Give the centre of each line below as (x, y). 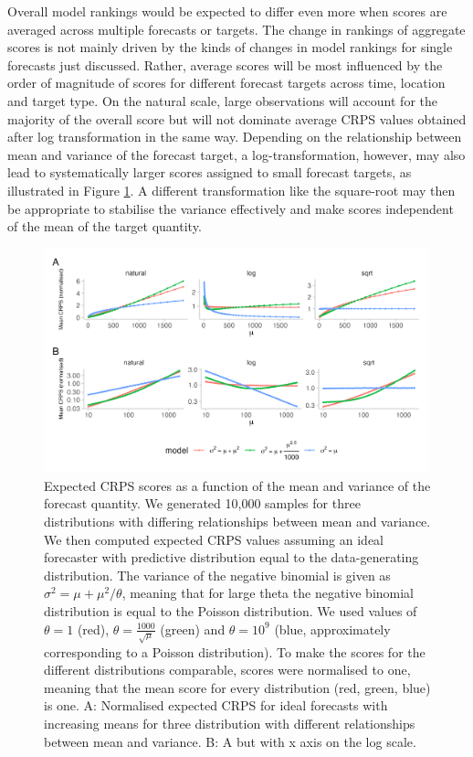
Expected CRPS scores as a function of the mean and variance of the (237, 485)
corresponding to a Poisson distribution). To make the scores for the (235, 651)
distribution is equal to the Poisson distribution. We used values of (231, 611)
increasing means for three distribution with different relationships (230, 723)
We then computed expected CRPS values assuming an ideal (214, 539)
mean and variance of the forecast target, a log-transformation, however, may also (236, 154)
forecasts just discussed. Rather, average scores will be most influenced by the (225, 64)
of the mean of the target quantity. (105, 226)
